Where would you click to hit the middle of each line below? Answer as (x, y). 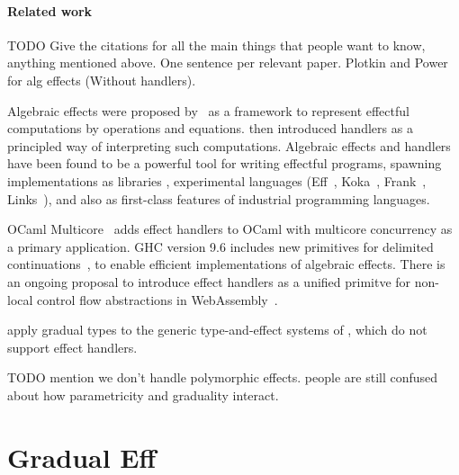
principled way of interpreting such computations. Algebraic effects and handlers (229, 145)
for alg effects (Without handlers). (102, 80)
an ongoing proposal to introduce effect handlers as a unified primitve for (209, 281)
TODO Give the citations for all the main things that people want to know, (216, 45)
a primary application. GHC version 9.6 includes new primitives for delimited (220, 246)
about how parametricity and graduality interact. (143, 394)
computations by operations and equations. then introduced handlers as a (210, 128)
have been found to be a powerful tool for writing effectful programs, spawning (225, 163)
